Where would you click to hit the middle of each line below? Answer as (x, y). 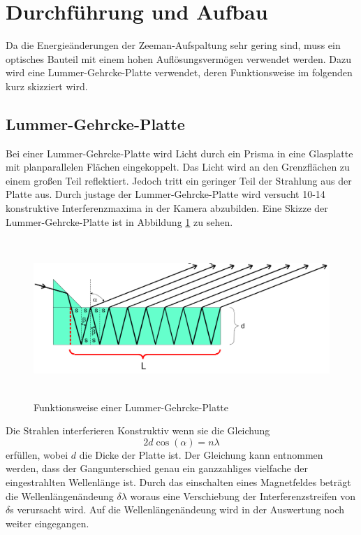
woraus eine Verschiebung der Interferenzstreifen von (243, 495)
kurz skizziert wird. (47, 86)
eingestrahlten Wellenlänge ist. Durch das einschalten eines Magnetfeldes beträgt (178, 482)
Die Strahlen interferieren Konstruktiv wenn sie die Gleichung (138, 430)
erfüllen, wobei (37, 454)
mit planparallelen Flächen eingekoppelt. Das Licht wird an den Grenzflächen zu (178, 167)
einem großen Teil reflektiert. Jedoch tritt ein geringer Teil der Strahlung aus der (179, 180)
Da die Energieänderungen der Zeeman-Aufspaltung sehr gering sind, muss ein (173, 45)
